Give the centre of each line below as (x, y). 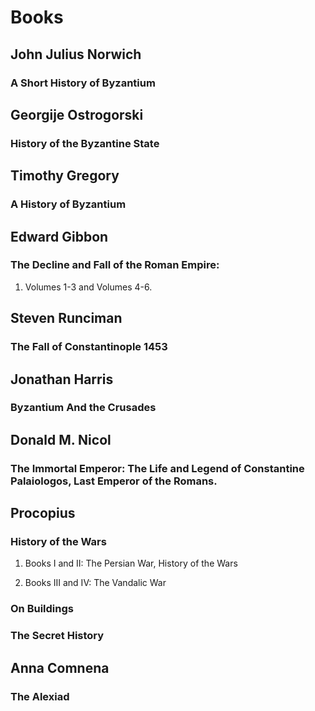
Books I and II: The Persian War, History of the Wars (131, 563)
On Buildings (42, 609)
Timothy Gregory (65, 176)
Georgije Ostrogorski (77, 114)
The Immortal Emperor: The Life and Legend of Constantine (157, 468)
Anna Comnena (60, 667)
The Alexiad (40, 696)
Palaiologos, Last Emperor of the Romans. (114, 481)
